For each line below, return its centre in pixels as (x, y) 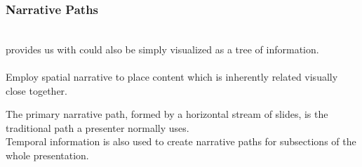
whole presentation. (47, 155)
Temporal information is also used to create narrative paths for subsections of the (181, 141)
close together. (36, 90)
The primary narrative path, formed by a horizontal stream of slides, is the (167, 114)
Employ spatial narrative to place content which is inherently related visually (172, 76)
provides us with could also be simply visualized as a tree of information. (162, 49)
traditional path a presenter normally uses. (98, 127)
